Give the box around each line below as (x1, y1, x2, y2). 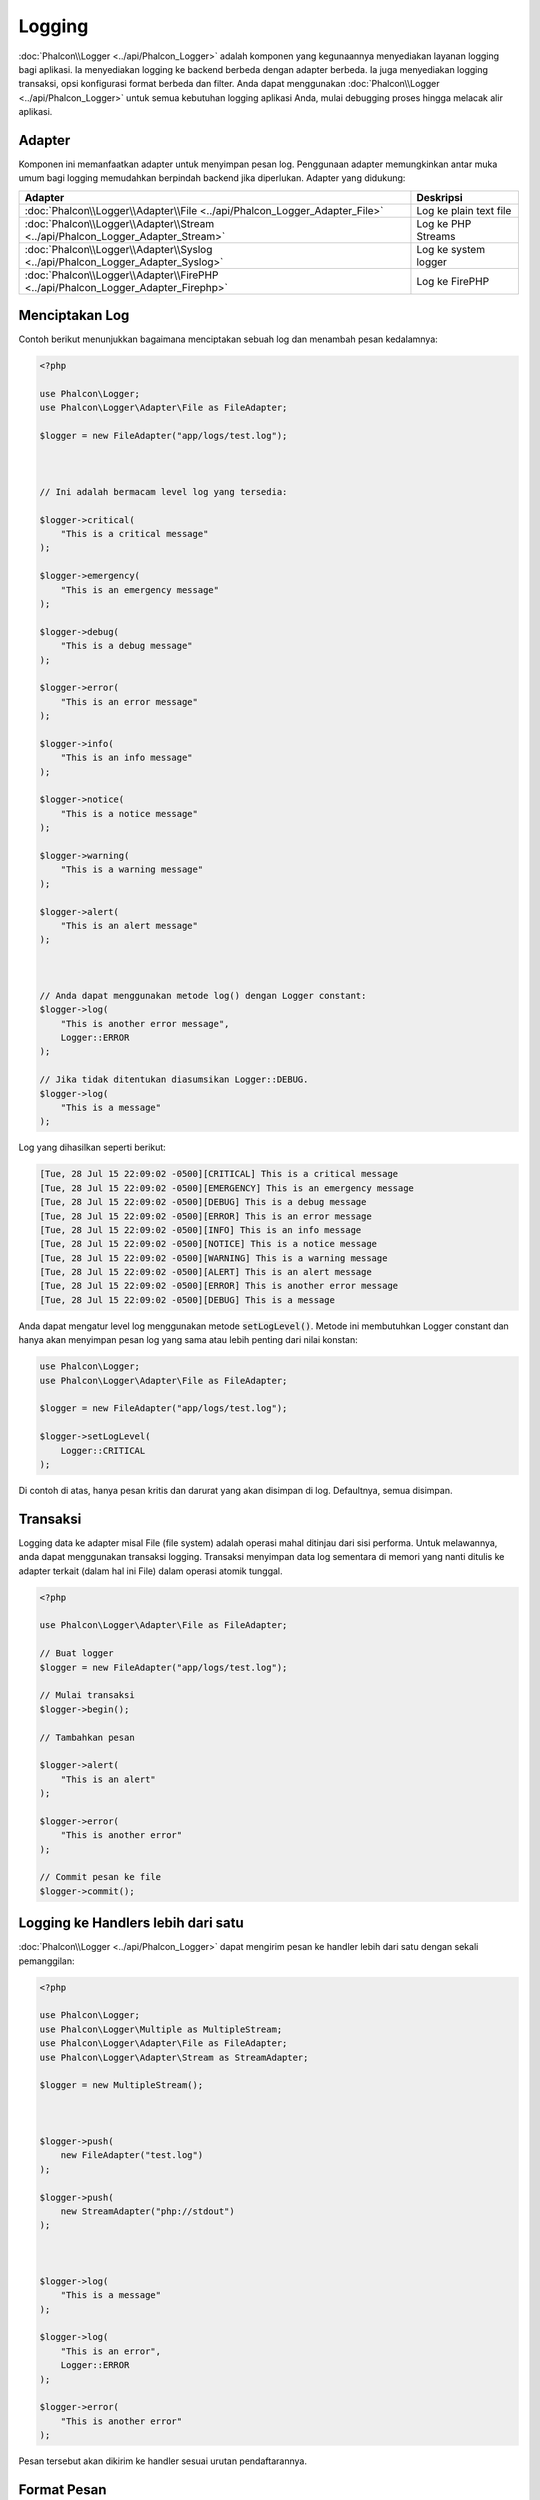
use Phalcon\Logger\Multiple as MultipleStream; (39, 2023, 283, 2035)
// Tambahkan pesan (39, 1731, 135, 1743)
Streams (416, 229, 456, 243)
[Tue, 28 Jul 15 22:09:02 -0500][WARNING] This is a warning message (39, 1252, 388, 1264)
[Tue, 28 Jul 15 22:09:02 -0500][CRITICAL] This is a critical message (39, 1168, 399, 1180)
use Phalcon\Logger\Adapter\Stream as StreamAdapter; (39, 2051, 309, 2063)
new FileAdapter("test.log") (60, 2150, 204, 2161)
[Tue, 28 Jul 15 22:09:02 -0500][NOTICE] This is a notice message (39, 1238, 378, 1250)
